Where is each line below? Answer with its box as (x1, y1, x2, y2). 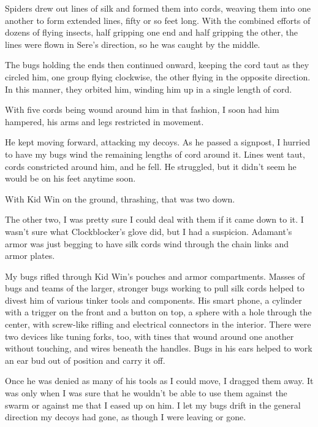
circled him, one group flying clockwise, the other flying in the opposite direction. (5, 70, 311, 83)
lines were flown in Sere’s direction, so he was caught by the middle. (5, 37, 260, 50)
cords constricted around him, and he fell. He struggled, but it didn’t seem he (5, 160, 297, 172)
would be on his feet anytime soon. (5, 172, 136, 185)
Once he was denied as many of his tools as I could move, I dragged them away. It (5, 374, 314, 387)
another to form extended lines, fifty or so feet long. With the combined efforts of (5, 13, 311, 26)
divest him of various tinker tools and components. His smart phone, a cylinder (5, 293, 302, 306)
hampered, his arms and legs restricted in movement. (5, 115, 204, 128)
